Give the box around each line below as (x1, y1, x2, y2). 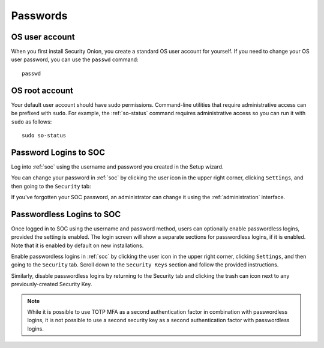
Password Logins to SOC (11, 147, 106, 157)
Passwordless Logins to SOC (11, 209, 121, 219)
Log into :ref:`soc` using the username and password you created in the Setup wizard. (11, 163, 224, 170)
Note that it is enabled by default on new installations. (11, 242, 144, 249)
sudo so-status (22, 132, 67, 139)
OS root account (11, 85, 73, 95)
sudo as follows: (11, 118, 52, 125)
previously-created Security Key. (11, 281, 92, 288)
